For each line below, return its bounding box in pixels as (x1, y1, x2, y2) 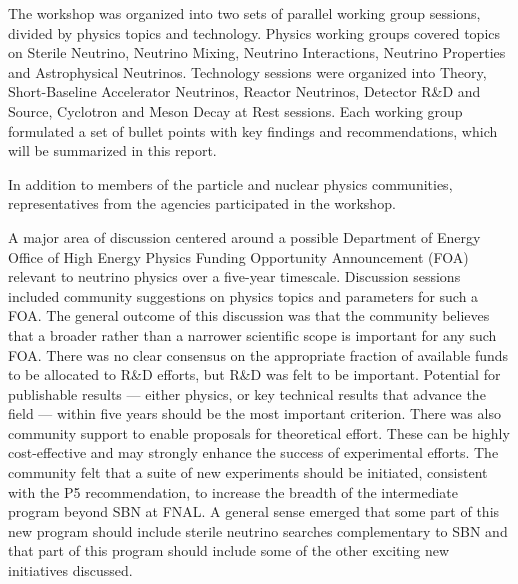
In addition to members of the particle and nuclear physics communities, (8, 173, 453, 194)
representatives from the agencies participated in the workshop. (8, 193, 396, 214)
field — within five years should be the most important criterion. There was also (8, 403, 501, 424)
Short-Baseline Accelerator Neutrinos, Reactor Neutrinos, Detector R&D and (8, 81, 481, 102)
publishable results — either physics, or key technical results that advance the (8, 383, 486, 404)
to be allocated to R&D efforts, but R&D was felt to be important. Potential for (8, 364, 501, 385)
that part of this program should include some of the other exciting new (8, 540, 450, 561)
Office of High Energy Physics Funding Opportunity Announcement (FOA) (8, 246, 469, 267)
